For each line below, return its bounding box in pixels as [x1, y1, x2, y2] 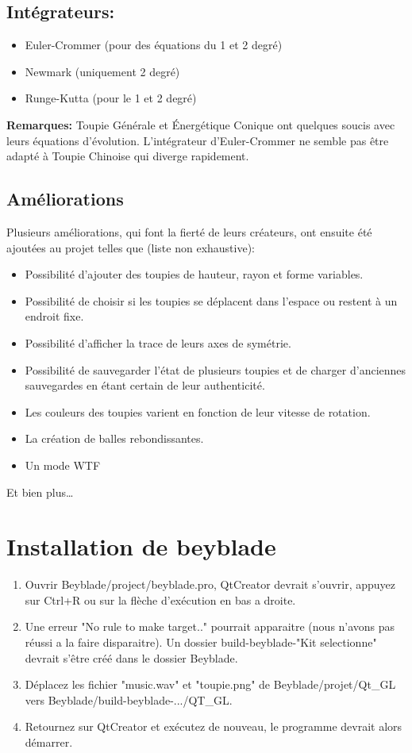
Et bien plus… [6, 483, 74, 500]
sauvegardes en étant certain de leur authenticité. [25, 377, 265, 394]
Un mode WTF [25, 456, 101, 473]
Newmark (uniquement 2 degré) [25, 63, 180, 79]
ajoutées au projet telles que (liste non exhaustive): [6, 239, 256, 255]
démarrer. [25, 733, 73, 750]
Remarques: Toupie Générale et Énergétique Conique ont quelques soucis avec [6, 116, 395, 133]
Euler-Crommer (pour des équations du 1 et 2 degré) [25, 36, 283, 53]
